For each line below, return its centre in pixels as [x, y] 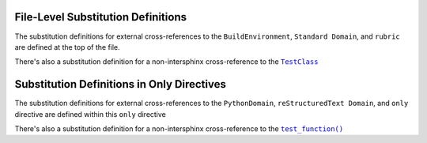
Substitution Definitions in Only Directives [121, 84]
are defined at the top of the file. [67, 47]
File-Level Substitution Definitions [101, 17]
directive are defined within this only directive [90, 114]
